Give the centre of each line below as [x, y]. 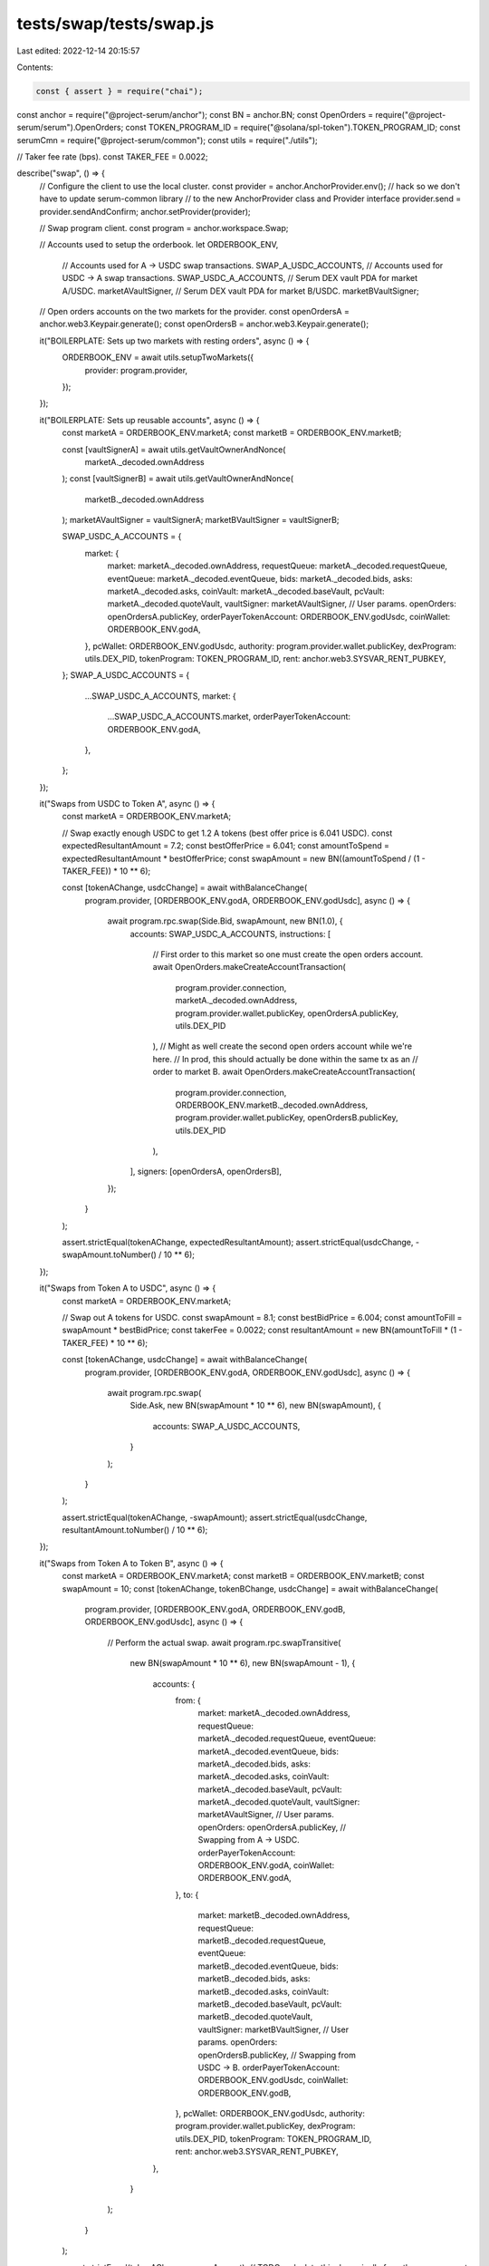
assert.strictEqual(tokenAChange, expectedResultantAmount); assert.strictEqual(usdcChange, [238, 1243]
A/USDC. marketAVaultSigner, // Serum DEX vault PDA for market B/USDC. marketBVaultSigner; [241, 291]
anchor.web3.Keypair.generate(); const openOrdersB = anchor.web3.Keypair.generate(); [204, 324]
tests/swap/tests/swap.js [115, 24]
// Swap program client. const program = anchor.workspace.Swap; [164, 228]
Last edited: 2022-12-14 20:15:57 [78, 51]
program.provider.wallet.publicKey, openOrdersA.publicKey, [287, 1013]
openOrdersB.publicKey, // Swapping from [277, 2055]
